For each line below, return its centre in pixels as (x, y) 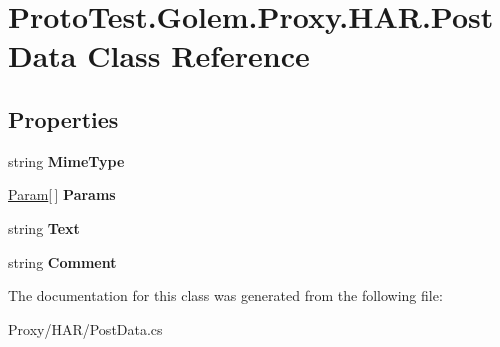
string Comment (62, 261)
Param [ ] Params (62, 194)
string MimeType (66, 160)
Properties (63, 118)
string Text (44, 227)
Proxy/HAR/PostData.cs (85, 328)
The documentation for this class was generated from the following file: (225, 295)
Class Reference (198, 55)
